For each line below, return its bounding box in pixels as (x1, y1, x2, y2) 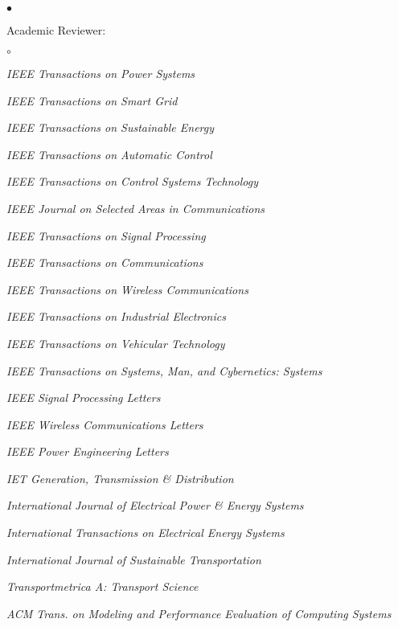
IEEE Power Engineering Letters (6, 443, 169, 460)
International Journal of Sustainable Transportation (6, 551, 261, 568)
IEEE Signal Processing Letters (6, 389, 161, 406)
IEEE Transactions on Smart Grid (6, 92, 178, 109)
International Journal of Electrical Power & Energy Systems (6, 497, 304, 514)
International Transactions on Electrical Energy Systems (6, 524, 285, 541)
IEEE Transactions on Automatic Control (6, 145, 212, 162)
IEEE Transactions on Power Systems (6, 64, 195, 81)
